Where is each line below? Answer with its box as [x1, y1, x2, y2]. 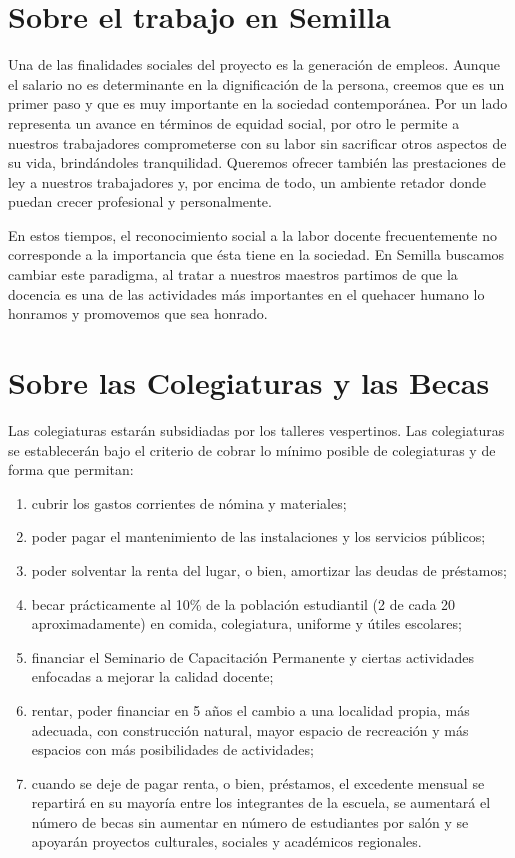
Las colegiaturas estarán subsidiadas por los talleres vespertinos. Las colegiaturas [8, 419, 505, 440]
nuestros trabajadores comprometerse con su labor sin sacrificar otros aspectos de [8, 132, 507, 153]
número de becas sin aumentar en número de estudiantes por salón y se [31, 811, 469, 832]
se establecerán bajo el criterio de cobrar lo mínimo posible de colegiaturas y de [8, 439, 496, 460]
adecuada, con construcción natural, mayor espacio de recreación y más [31, 719, 469, 740]
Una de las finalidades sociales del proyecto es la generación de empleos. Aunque [8, 54, 501, 75]
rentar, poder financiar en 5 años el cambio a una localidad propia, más [31, 699, 470, 720]
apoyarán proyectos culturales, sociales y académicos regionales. [31, 831, 422, 852]
